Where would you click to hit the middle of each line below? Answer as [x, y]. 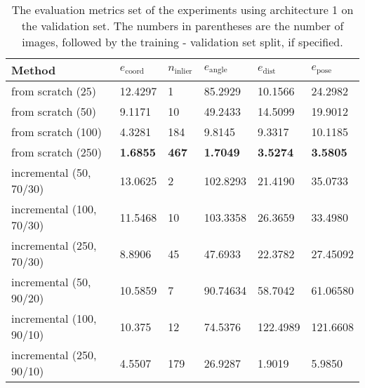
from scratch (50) [54, 111]
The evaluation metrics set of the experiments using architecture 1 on [182, 9]
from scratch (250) [57, 152]
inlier [183, 71]
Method [34, 70]
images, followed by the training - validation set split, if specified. [182, 42]
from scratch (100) [57, 132]
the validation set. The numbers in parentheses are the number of [182, 26]
